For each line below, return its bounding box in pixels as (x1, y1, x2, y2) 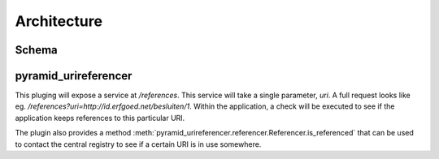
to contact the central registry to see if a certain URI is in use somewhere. (15, 139, 262, 149)
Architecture (15, 12, 103, 30)
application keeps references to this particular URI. (15, 113, 185, 122)
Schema (15, 43, 59, 57)
